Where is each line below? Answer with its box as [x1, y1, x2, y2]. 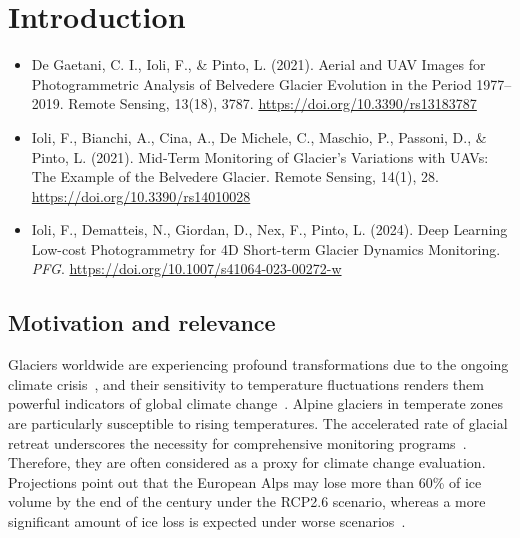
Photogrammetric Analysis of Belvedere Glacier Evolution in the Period [31, 73, 472, 94]
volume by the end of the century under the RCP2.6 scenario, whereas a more [8, 491, 486, 512]
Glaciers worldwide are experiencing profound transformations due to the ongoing [8, 354, 509, 375]
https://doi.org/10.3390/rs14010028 [31, 185, 251, 206]
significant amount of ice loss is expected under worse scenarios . [8, 511, 406, 532]
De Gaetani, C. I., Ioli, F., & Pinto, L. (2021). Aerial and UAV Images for [31, 54, 486, 75]
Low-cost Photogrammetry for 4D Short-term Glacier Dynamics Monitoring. [31, 238, 501, 259]
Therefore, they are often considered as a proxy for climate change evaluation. [8, 452, 486, 473]
